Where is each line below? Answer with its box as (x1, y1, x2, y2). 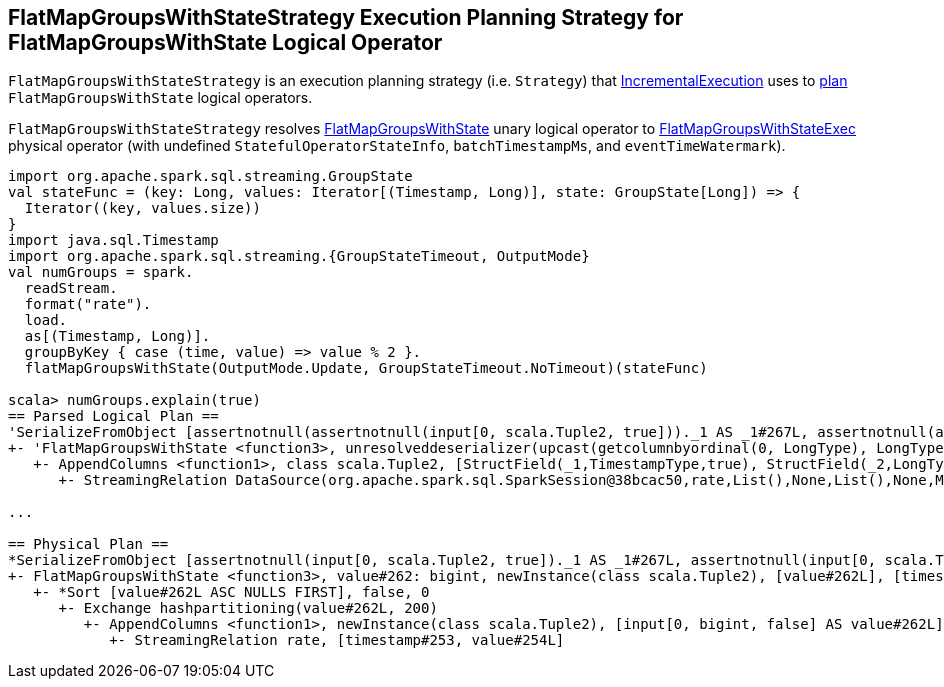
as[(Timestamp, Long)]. (24, 328, 211, 345)
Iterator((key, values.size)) (24, 200, 261, 217)
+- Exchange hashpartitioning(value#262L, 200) (58, 600, 438, 617)
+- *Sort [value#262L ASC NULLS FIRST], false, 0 (33, 584, 430, 601)
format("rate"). (24, 296, 152, 313)
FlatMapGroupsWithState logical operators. (8, 89, 313, 107)
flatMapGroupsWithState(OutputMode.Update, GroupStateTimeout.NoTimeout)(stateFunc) (24, 360, 708, 377)
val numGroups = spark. (8, 264, 194, 281)
